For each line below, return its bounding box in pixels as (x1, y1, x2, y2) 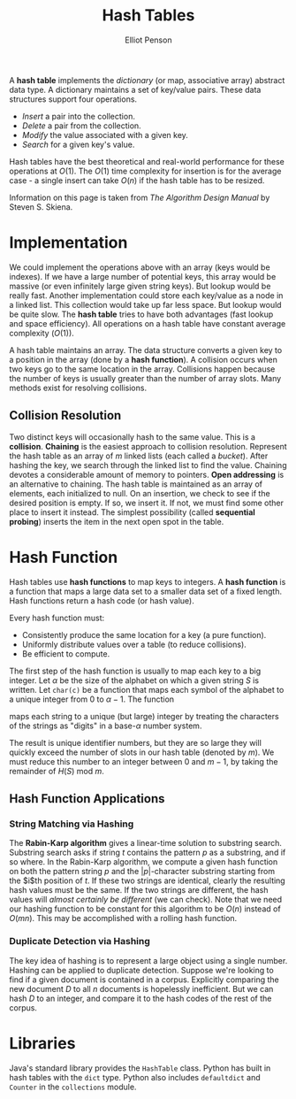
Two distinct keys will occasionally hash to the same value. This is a (9, 431, 256, 442)
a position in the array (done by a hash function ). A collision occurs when (9, 354, 278, 365)
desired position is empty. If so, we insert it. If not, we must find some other (9, 497, 285, 508)
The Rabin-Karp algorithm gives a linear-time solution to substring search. (9, 838, 283, 849)
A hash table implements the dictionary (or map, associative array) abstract (9, 74, 285, 85)
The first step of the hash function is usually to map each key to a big (9, 665, 262, 676)
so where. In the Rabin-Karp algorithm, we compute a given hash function (9, 857, 278, 867)
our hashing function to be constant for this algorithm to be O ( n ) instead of (9, 903, 281, 914)
